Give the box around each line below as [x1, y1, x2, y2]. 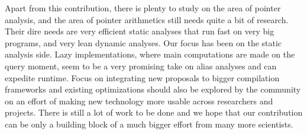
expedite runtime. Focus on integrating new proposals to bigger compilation [5, 71, 280, 84]
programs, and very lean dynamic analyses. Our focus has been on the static [5, 36, 282, 49]
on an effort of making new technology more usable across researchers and [5, 94, 273, 107]
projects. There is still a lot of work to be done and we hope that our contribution [5, 106, 303, 119]
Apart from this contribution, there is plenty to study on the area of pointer [5, 2, 281, 14]
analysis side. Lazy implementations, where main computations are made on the [5, 48, 295, 60]
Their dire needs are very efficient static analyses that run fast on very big [5, 25, 274, 37]
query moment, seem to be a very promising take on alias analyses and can [5, 59, 277, 72]
